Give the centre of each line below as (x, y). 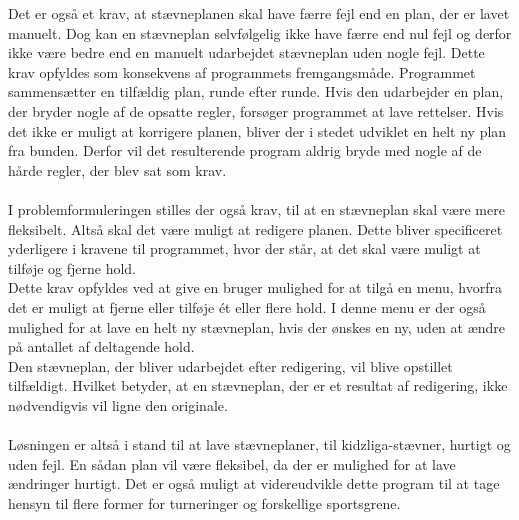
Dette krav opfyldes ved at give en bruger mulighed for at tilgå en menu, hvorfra (255, 287)
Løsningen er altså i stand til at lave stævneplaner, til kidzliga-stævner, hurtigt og (259, 444)
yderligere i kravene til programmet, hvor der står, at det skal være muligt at (244, 248)
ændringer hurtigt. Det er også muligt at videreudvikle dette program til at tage (254, 483)
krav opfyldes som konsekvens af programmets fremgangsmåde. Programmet (242, 71)
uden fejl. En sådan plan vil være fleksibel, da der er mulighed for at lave (232, 463)
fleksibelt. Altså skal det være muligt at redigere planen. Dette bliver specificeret (255, 228)
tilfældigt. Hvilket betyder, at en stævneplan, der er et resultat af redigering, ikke (258, 385)
